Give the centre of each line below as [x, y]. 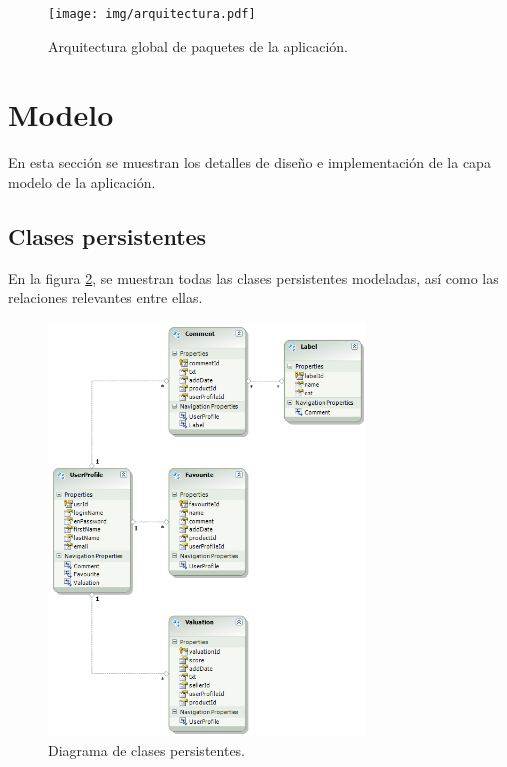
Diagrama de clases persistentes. [147, 749]
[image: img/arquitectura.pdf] [152, 14]
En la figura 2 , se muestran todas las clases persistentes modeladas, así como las [253, 277]
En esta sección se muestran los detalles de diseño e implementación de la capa [249, 162]
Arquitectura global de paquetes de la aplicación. [198, 45]
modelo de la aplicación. [82, 181]
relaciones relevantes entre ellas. [105, 297]
